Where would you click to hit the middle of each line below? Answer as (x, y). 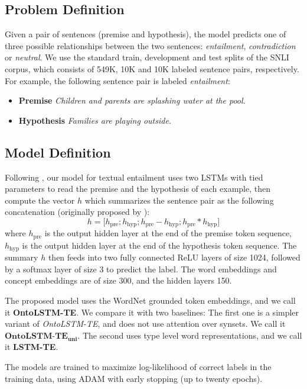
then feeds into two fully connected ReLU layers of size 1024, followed (174, 257)
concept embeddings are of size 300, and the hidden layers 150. (118, 280)
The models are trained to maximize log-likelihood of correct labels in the (138, 367)
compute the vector (40, 200)
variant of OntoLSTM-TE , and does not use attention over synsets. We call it (145, 324)
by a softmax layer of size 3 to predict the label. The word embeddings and (141, 269)
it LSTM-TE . (32, 347)
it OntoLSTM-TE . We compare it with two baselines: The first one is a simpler (152, 312)
